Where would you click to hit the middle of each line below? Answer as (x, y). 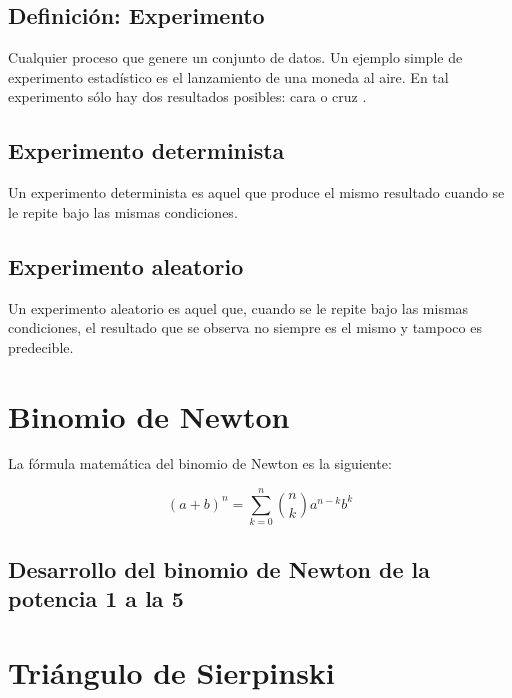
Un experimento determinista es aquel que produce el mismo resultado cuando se (256, 192)
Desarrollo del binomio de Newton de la (219, 568)
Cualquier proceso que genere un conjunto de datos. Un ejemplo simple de (235, 57)
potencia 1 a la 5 (96, 597)
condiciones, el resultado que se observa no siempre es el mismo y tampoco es (245, 327)
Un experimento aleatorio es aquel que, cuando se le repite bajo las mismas (238, 307)
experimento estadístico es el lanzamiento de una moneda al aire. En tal (228, 76)
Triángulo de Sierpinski (171, 671)
